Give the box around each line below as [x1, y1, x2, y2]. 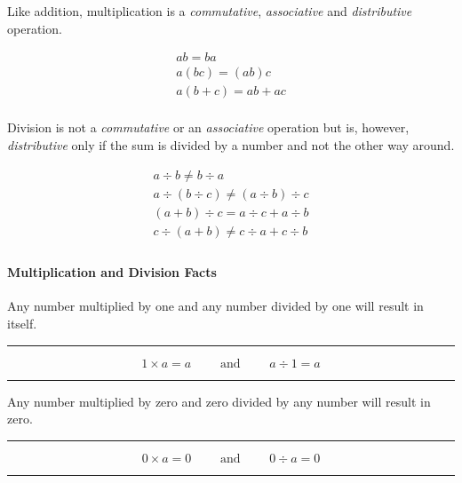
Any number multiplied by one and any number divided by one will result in [7, 297, 424, 315]
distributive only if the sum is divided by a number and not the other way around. [7, 135, 455, 154]
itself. [7, 314, 37, 333]
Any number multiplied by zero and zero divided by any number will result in [7, 392, 431, 410]
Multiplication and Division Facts [7, 263, 217, 281]
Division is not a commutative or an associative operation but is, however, [7, 118, 410, 137]
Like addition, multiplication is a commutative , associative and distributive [7, 2, 412, 20]
